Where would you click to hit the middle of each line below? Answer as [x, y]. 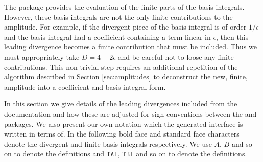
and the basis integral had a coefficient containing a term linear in [107, 36]
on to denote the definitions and [54, 154]
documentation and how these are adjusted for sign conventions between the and [130, 113]
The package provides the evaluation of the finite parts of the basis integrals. [124, 7]
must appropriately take [42, 56]
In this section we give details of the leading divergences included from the [121, 104]
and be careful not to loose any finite [176, 56]
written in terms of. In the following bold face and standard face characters [122, 134]
